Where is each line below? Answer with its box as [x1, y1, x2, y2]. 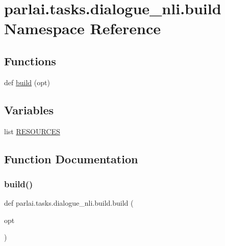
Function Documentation [4, 151, 138, 166]
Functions [4, 53, 56, 68]
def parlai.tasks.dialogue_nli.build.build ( [4, 198, 134, 208]
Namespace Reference [4, 18, 161, 39]
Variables [4, 102, 54, 117]
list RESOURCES [4, 126, 60, 136]
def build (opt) [4, 77, 50, 87]
